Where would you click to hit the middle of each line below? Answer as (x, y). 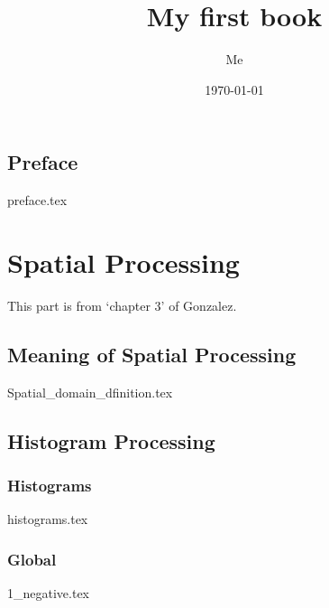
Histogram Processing (111, 440)
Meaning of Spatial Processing (152, 354)
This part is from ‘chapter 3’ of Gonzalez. (122, 305)
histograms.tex (48, 519)
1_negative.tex (48, 593)
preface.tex (37, 200)
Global (32, 559)
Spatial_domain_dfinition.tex (90, 392)
